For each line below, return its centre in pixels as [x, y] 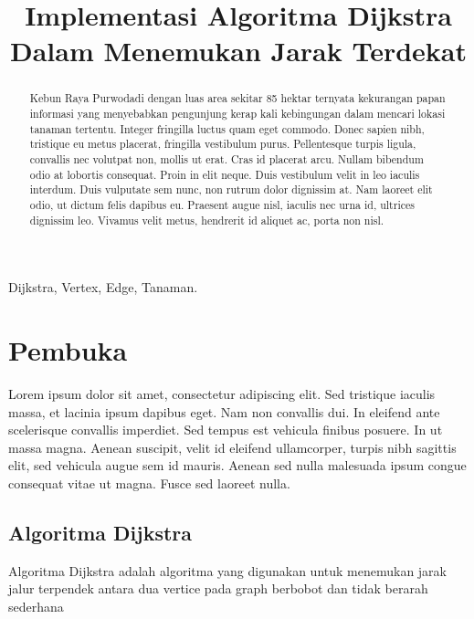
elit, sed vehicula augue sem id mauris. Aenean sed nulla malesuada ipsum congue [237, 465]
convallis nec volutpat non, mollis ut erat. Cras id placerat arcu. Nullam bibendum [226, 158]
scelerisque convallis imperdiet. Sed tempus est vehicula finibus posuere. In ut [226, 430]
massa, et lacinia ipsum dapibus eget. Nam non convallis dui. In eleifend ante [224, 411]
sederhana [36, 606]
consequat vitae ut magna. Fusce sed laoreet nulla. [149, 483]
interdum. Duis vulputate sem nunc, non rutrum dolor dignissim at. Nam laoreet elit [231, 189]
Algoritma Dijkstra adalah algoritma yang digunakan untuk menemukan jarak [228, 570]
